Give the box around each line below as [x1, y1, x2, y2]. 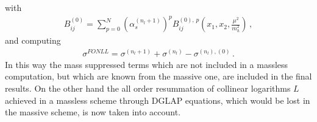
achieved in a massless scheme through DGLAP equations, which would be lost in [5, 93, 310, 106]
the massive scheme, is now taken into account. [5, 106, 181, 118]
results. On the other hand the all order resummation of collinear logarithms [5, 81, 291, 94]
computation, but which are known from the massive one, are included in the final [5, 70, 312, 83]
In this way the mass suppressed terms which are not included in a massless [5, 58, 288, 70]
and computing [5, 34, 61, 47]
